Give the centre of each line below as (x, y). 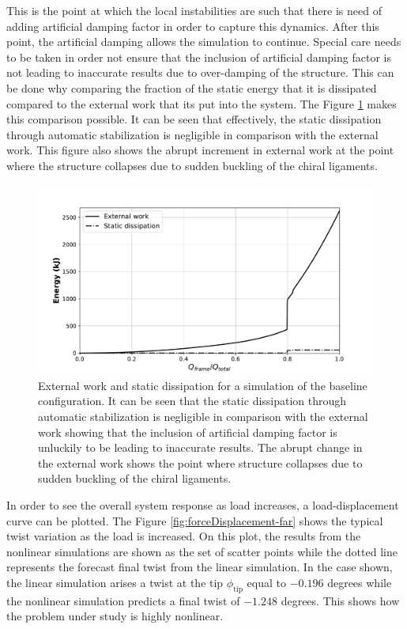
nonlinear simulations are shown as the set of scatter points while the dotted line (202, 551)
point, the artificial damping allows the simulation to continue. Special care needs (204, 42)
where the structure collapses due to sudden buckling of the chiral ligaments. (192, 165)
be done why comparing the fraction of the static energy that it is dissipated (192, 87)
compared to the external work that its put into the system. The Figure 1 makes (202, 103)
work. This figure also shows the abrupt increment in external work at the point (200, 150)
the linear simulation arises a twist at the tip (115, 582)
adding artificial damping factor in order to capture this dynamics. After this (193, 26)
